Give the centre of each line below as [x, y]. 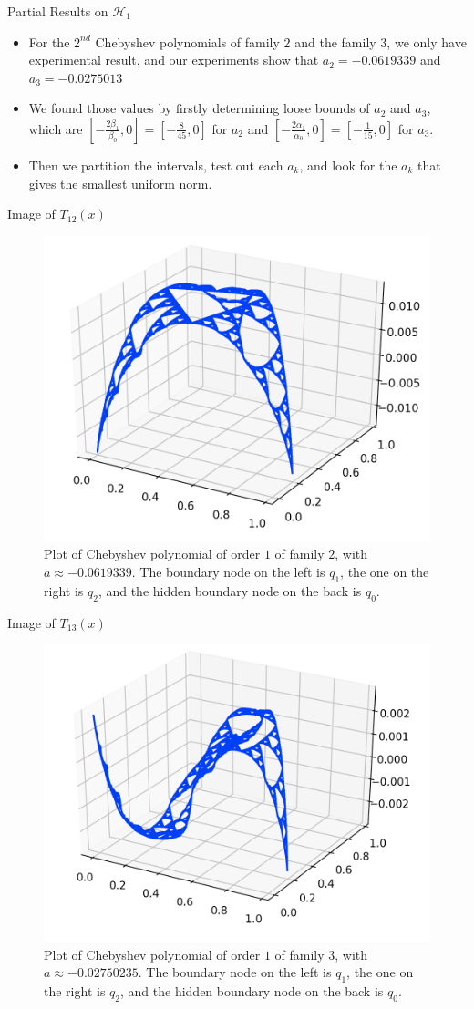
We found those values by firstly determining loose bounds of [199, 108]
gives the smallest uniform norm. [120, 183]
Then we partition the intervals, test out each [156, 165]
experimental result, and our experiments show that [174, 60]
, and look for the [348, 165]
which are [56, 128]
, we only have [427, 41]
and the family [335, 41]
